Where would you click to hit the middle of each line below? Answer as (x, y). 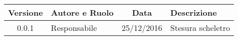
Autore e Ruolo (82, 12)
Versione (26, 12)
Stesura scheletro (200, 28)
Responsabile (74, 28)
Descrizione (194, 12)
